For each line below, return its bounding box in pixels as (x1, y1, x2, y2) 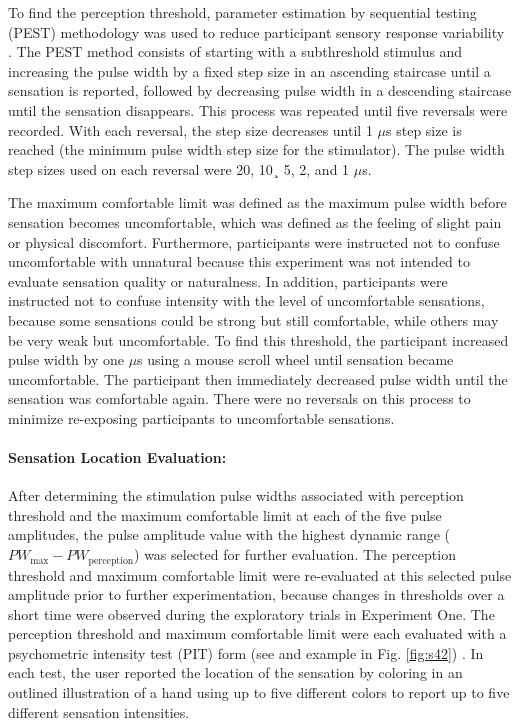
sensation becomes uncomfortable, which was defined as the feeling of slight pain (8, 211, 502, 232)
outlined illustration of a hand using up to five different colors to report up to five (8, 682, 510, 703)
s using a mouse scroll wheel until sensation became (137, 349, 454, 370)
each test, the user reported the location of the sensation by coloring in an (8, 662, 463, 683)
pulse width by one (8, 349, 124, 370)
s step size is (386, 119, 462, 140)
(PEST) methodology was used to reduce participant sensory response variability (8, 21, 505, 42)
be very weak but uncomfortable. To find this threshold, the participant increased (8, 329, 509, 350)
